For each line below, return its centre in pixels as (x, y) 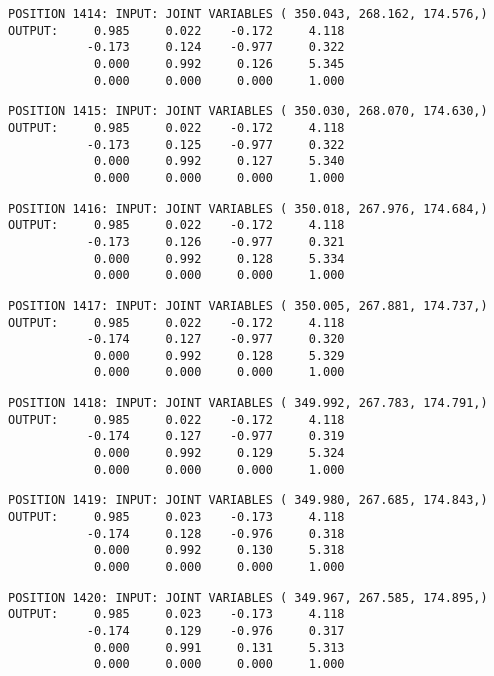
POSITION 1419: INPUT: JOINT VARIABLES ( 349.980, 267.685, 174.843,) (248, 500)
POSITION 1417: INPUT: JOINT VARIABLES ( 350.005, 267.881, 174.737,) (248, 305)
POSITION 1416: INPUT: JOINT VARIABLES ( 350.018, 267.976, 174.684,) (248, 208)
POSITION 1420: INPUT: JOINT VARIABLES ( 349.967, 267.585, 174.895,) (248, 597)
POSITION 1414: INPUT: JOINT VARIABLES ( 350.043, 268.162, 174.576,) (248, 14)
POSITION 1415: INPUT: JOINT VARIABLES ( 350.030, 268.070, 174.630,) (248, 111)
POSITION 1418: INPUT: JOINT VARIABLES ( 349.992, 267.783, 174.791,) (248, 403)
